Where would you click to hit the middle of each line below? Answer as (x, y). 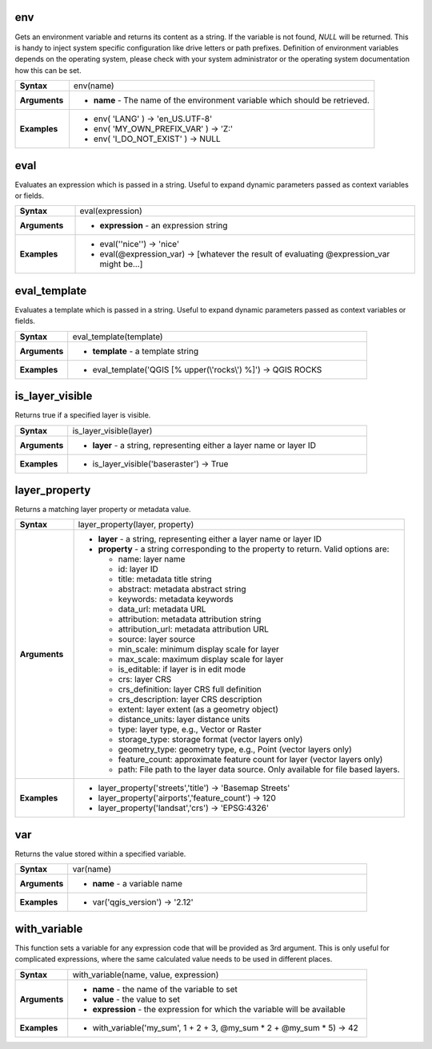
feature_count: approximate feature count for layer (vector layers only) (250, 760)
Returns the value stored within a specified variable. (100, 854)
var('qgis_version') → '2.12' (143, 902)
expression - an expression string (164, 226)
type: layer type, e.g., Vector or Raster (190, 729)
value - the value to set (136, 999)
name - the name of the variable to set (165, 989)
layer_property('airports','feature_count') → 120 (187, 798)
